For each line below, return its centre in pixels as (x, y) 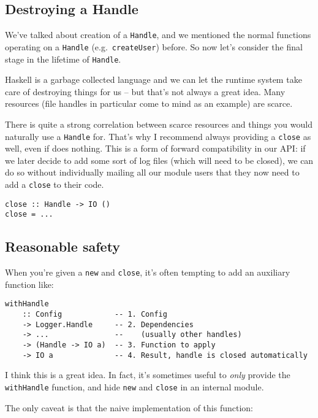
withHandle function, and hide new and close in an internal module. (134, 386)
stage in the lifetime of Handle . (63, 59)
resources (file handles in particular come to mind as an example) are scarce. (149, 103)
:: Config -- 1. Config (95, 315)
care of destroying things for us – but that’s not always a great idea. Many (145, 91)
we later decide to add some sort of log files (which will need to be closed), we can (159, 160)
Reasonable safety (63, 246)
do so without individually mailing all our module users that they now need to (152, 172)
